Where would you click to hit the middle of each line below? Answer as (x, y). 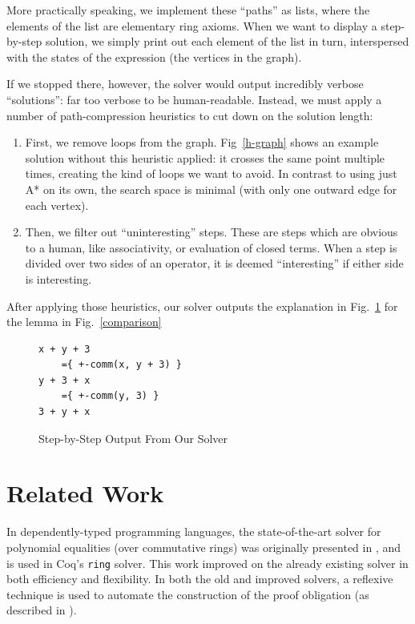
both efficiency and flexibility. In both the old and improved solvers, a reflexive (200, 579)
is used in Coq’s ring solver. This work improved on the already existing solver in (207, 563)
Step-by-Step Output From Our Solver (133, 438)
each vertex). (57, 205)
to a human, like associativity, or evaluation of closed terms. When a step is (211, 247)
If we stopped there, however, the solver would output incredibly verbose (185, 84)
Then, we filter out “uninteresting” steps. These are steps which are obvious (212, 232)
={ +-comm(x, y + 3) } (121, 365)
